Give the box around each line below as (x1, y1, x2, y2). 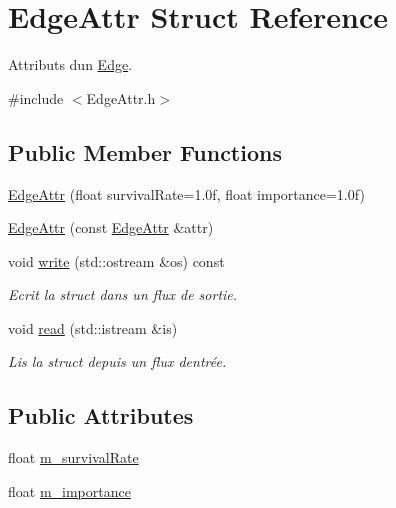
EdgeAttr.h (86, 87, 156, 108)
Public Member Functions (8, 136, 282, 167)
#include (8, 87, 64, 108)
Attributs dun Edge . (8, 54, 133, 75)
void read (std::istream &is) (8, 317, 178, 338)
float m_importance (8, 480, 131, 501)
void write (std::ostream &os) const (8, 250, 225, 271)
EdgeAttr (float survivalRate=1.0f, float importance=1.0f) (8, 183, 365, 204)
